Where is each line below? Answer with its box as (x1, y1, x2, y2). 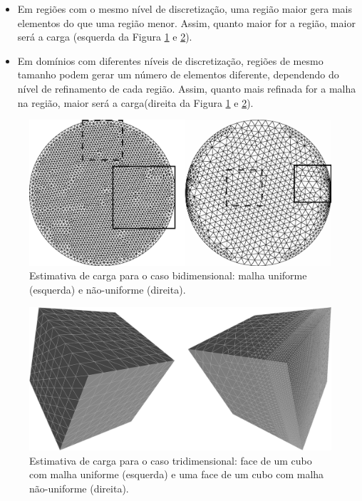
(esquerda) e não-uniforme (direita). (29, 282, 186, 297)
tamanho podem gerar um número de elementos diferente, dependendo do (17, 67, 339, 82)
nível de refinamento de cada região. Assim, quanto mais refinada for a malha (17, 81, 356, 95)
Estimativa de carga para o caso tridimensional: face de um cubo (29, 453, 312, 468)
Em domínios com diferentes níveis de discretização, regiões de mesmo (17, 53, 324, 68)
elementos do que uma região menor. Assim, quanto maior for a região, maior (17, 15, 356, 30)
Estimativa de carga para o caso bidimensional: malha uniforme (29, 268, 307, 283)
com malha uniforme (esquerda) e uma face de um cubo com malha (29, 467, 324, 482)
